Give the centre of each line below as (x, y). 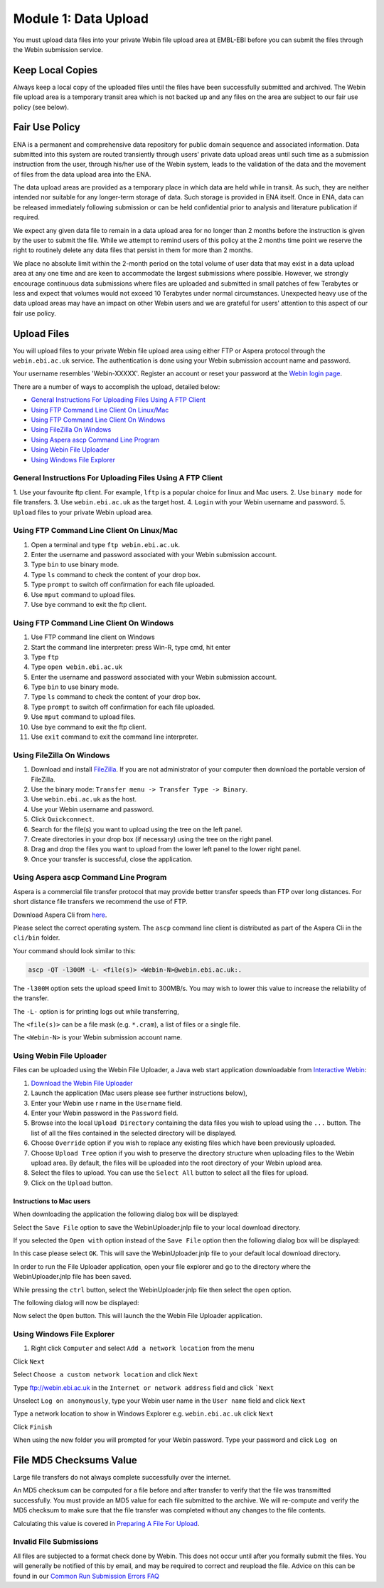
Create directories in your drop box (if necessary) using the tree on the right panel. (152, 839)
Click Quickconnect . (63, 819)
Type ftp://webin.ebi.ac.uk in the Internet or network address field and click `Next (144, 1387)
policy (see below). (41, 107)
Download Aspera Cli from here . (60, 915)
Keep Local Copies (55, 70)
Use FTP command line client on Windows (93, 637)
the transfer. (31, 998)
